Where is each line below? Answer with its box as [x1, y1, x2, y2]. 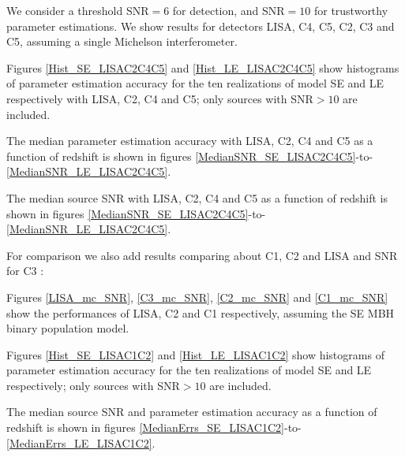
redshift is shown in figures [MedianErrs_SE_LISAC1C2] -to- [6, 419, 302, 436]
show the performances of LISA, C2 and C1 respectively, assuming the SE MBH [6, 304, 395, 321]
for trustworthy [313, 2, 388, 18]
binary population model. [6, 320, 129, 336]
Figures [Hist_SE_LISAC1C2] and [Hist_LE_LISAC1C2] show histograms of [6, 346, 384, 362]
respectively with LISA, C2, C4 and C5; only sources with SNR [6, 90, 313, 106]
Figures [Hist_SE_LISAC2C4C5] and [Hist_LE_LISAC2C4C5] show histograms [6, 59, 399, 76]
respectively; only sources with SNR [6, 377, 180, 393]
